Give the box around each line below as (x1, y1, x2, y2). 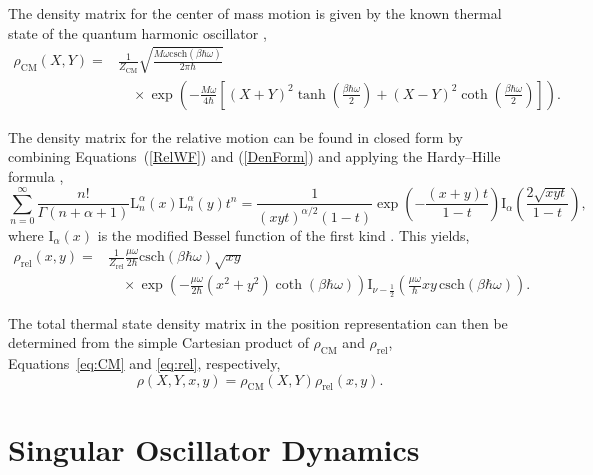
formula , (8, 165, 64, 186)
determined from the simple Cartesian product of (8, 332, 309, 353)
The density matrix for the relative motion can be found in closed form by (8, 126, 463, 147)
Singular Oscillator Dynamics (8, 428, 420, 469)
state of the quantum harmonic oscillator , (8, 22, 267, 43)
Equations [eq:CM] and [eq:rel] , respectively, (8, 353, 281, 374)
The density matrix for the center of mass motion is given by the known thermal (8, 3, 502, 23)
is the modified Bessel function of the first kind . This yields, (97, 224, 470, 245)
